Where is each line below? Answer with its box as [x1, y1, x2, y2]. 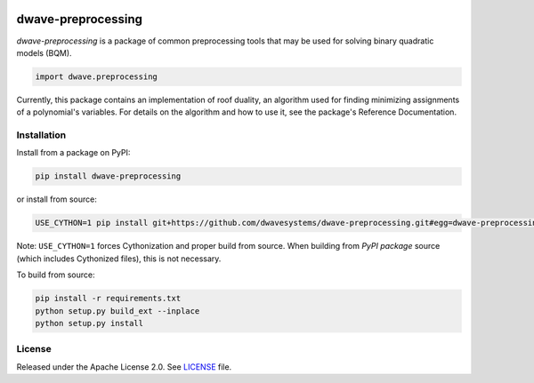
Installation [16, 129, 67, 141]
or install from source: [16, 194, 97, 204]
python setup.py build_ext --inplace [35, 306, 200, 315]
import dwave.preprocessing [35, 71, 158, 82]
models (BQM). [16, 47, 72, 58]
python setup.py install [35, 318, 144, 328]
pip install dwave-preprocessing [35, 172, 182, 181]
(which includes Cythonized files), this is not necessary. [16, 253, 222, 264]
